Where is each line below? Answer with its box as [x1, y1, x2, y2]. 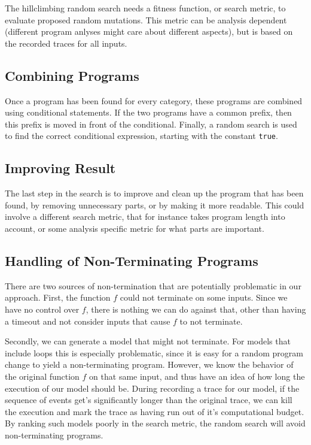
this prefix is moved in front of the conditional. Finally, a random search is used [5, 117, 297, 130]
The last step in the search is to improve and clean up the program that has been [5, 187, 304, 199]
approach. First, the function [5, 291, 111, 304]
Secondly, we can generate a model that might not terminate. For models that [5, 335, 291, 347]
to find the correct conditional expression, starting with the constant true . [5, 129, 278, 142]
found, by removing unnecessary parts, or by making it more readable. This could [5, 198, 304, 211]
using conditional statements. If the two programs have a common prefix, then [5, 106, 292, 119]
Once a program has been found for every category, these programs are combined [5, 94, 303, 107]
